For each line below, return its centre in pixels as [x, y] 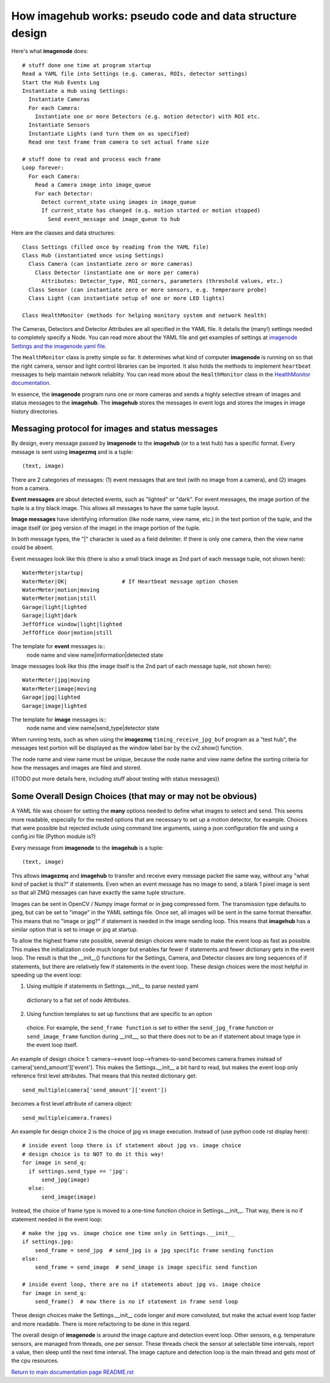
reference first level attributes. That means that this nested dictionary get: [104, 1076]
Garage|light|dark [50, 616]
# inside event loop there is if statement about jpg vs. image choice [132, 1146]
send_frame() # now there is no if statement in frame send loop [136, 1302]
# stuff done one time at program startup [87, 65]
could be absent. [33, 547]
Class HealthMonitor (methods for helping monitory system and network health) [145, 315]
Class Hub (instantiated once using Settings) [93, 255]
